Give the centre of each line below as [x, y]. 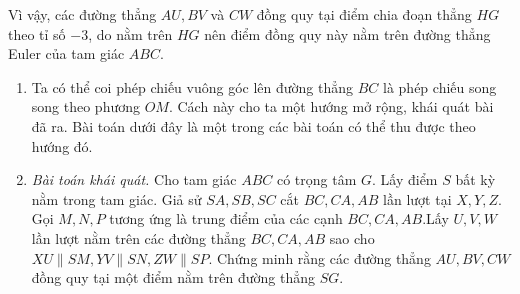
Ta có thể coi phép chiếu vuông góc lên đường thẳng [192, 86]
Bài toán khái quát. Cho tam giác [134, 179]
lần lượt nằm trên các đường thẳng [138, 237]
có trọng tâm [316, 179]
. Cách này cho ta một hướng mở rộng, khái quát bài [331, 106]
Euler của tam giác [66, 53]
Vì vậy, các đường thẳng [82, 14]
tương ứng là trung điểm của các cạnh [226, 218]
